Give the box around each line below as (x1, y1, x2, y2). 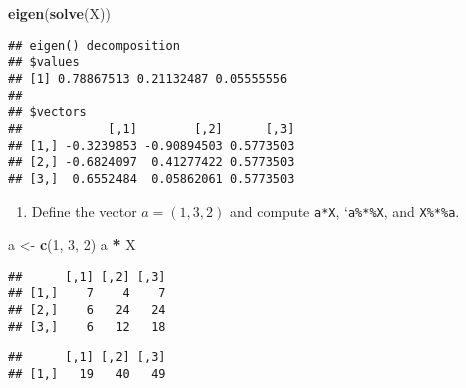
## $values (8, 55, 80, 70)
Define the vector (31, 200, 137, 221)
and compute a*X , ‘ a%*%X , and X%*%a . (229, 200, 460, 221)
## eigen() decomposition (8, 38, 180, 53)
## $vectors (8, 105, 87, 120)
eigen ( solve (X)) (8, 3, 111, 23)
